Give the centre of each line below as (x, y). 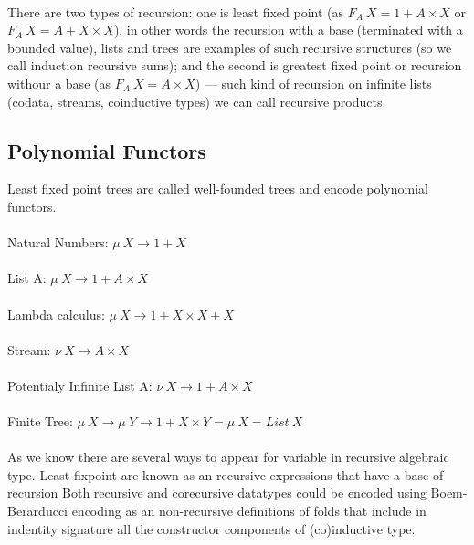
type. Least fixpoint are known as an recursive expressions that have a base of (226, 474)
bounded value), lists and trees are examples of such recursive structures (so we (230, 47)
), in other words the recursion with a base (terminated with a (288, 30)
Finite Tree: (40, 421)
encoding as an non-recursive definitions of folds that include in (249, 511)
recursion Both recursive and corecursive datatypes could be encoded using (217, 493)
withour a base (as (59, 83)
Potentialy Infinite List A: (80, 385)
